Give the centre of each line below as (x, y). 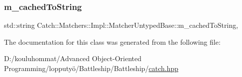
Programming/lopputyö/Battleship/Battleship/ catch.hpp (91, 68)
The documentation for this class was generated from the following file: (112, 41)
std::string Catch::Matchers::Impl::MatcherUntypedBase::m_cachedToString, (121, 25)
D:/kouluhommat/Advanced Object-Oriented (73, 58)
